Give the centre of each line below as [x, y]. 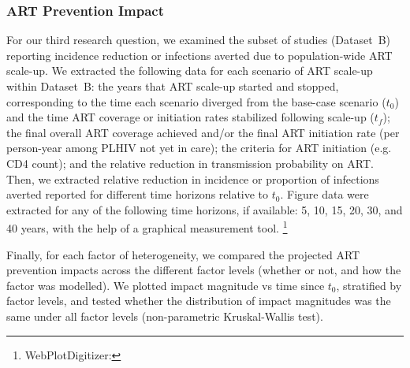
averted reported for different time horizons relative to [138, 194]
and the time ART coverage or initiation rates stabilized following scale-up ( [190, 117]
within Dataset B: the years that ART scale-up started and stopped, [173, 86]
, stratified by [369, 285]
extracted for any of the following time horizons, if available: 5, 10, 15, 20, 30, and [205, 209]
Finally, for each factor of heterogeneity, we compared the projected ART [183, 254]
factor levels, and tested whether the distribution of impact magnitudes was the [199, 301]
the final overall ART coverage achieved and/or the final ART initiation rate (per [203, 132]
